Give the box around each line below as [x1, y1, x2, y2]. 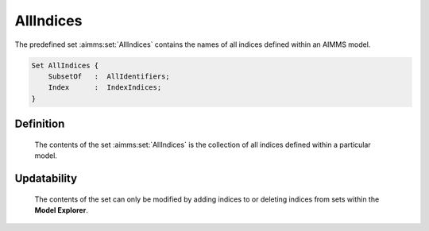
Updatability [14, 171, 78, 185]
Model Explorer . [34, 205, 89, 214]
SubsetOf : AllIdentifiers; [48, 71, 170, 81]
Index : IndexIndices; [48, 83, 162, 92]
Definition [14, 117, 65, 131]
